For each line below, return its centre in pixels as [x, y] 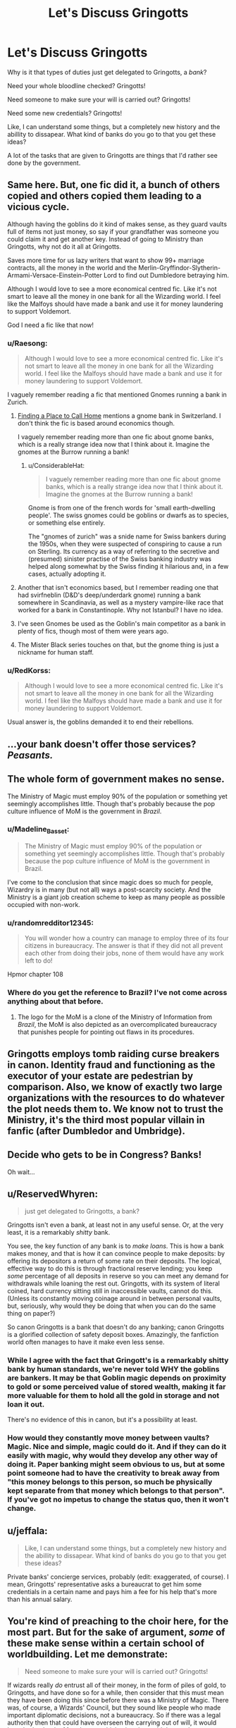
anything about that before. [55, 1001]
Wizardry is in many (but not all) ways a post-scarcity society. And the [109, 890]
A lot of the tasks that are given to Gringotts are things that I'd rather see [113, 155]
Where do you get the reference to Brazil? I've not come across [117, 993]
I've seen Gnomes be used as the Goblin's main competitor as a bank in [122, 624]
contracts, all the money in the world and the [72, 267]
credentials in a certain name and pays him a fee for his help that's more [112, 1591]
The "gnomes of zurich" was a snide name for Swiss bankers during [127, 536]
